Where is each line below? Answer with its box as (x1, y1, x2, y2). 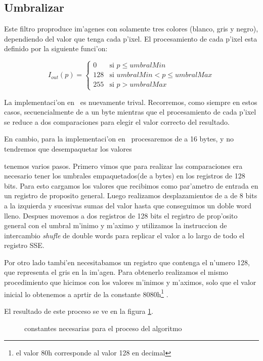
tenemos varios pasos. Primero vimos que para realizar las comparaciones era (4, 160, 243, 171)
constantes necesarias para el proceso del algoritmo (24, 322, 182, 333)
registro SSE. (4, 240, 45, 250)
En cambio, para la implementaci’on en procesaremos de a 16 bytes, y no (4, 133, 234, 144)
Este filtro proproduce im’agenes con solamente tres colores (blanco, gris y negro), (4, 23, 258, 34)
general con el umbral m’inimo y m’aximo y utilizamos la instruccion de (4, 220, 227, 231)
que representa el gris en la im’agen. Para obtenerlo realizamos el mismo (4, 267, 228, 277)
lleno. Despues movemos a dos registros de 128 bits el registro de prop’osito (4, 210, 238, 221)
